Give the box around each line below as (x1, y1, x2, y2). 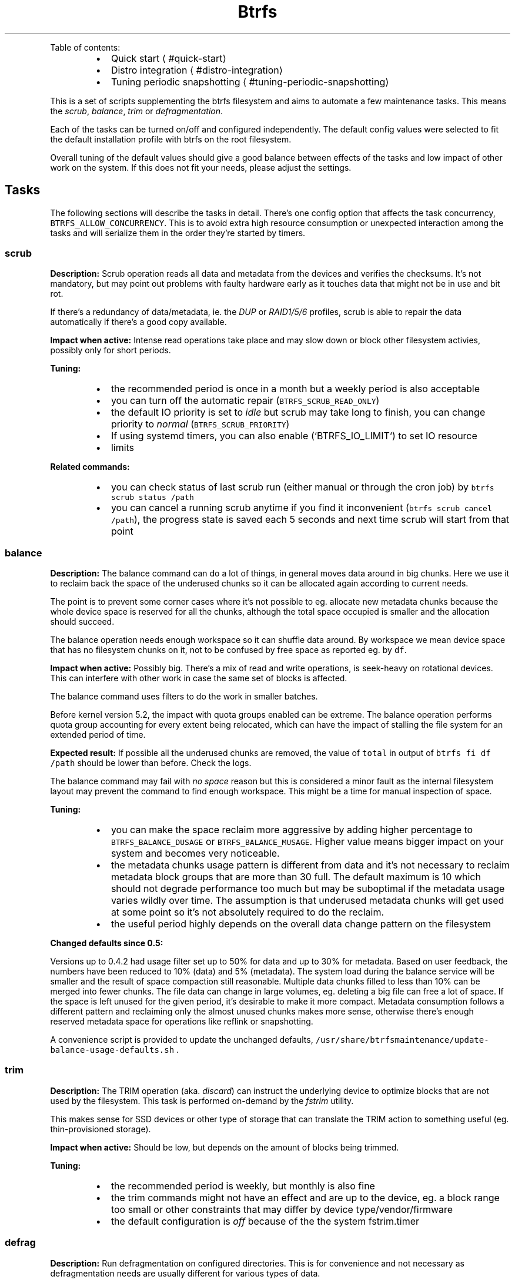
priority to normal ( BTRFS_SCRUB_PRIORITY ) (111, 418, 290, 430)
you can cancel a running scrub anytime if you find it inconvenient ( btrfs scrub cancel (111, 502, 492, 514)
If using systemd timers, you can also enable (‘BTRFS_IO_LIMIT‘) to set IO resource (111, 430, 477, 442)
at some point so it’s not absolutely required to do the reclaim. (111, 906, 384, 919)
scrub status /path (111, 493, 194, 502)
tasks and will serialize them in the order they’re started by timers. (50, 227, 306, 238)
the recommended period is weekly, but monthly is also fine (111, 1179, 375, 1192)
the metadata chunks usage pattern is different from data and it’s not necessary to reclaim (111, 859, 510, 871)
